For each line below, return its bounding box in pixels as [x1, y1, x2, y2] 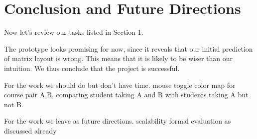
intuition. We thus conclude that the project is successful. [4, 63, 180, 73]
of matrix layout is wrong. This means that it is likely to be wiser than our [4, 53, 233, 64]
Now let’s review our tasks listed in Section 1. [4, 27, 143, 37]
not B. [4, 99, 23, 109]
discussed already [4, 125, 57, 136]
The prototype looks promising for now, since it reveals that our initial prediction [4, 43, 253, 54]
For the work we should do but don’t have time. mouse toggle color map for [4, 79, 236, 90]
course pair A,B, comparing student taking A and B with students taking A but [4, 89, 249, 100]
